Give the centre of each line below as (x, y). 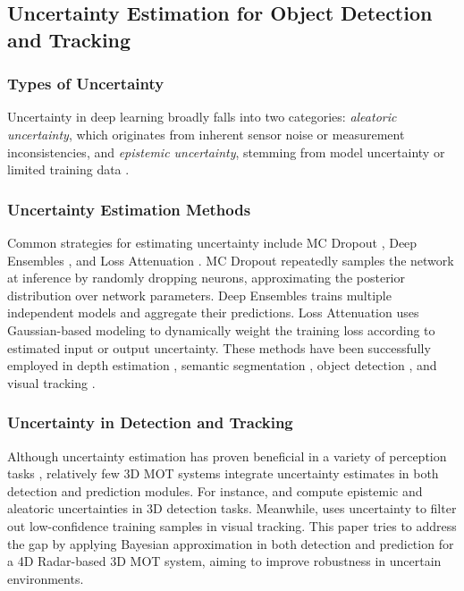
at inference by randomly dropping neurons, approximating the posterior (207, 278)
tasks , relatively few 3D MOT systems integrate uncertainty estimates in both (223, 473)
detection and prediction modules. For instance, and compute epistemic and (215, 490)
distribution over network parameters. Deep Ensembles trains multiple (199, 295)
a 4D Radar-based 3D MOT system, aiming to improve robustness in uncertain (224, 561)
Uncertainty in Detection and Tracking (150, 422)
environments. (46, 578)
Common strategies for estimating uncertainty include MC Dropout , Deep (212, 242)
